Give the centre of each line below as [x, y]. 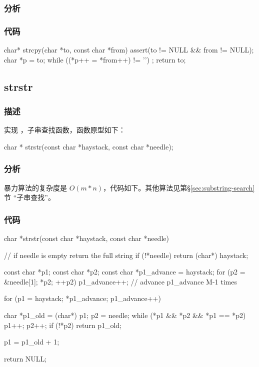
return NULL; [25, 358]
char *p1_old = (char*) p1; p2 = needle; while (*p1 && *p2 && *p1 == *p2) [125, 315]
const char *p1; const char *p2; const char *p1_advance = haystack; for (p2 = [125, 272]
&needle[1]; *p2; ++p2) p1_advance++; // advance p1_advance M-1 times [120, 281]
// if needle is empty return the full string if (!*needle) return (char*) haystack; [126, 255]
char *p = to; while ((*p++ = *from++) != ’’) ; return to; [95, 59]
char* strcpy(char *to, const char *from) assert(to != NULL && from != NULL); [129, 50]
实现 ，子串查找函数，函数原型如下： [65, 130]
